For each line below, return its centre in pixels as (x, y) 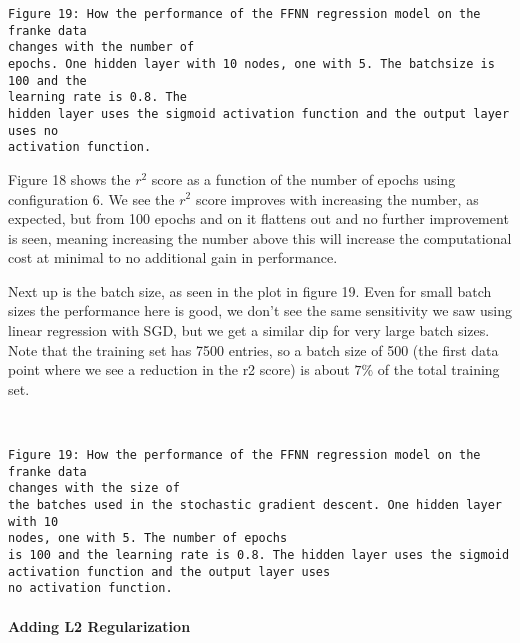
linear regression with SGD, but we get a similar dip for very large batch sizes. (249, 330)
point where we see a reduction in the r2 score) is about (179, 369)
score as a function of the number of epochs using (303, 178)
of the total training (438, 369)
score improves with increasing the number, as (337, 198)
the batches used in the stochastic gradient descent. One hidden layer (255, 505)
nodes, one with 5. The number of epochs (148, 538)
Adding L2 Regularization (99, 625)
